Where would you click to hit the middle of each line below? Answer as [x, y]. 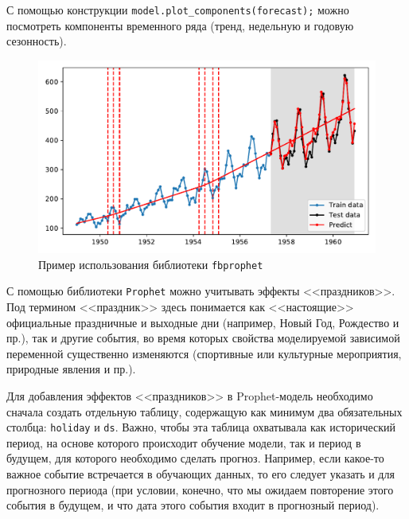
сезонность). [37, 41]
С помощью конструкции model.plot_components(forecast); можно [178, 10]
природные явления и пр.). [71, 369]
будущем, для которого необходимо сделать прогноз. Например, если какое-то [195, 458]
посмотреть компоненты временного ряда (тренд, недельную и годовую [180, 25]
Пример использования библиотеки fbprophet [151, 264]
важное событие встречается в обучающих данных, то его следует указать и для [201, 473]
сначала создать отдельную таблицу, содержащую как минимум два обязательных [204, 411]
